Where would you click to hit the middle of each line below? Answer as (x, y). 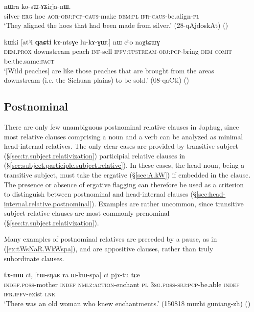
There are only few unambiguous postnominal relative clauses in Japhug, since (122, 126)
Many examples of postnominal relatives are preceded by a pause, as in (111, 239)
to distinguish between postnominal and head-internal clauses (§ (100, 194)
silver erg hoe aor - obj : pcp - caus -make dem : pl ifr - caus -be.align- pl (102, 15)
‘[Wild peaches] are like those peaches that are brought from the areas (109, 70)
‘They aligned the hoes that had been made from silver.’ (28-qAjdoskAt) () (116, 25)
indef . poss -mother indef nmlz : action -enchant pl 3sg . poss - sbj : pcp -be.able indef (122, 284)
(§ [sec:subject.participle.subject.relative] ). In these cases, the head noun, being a (124, 165)
